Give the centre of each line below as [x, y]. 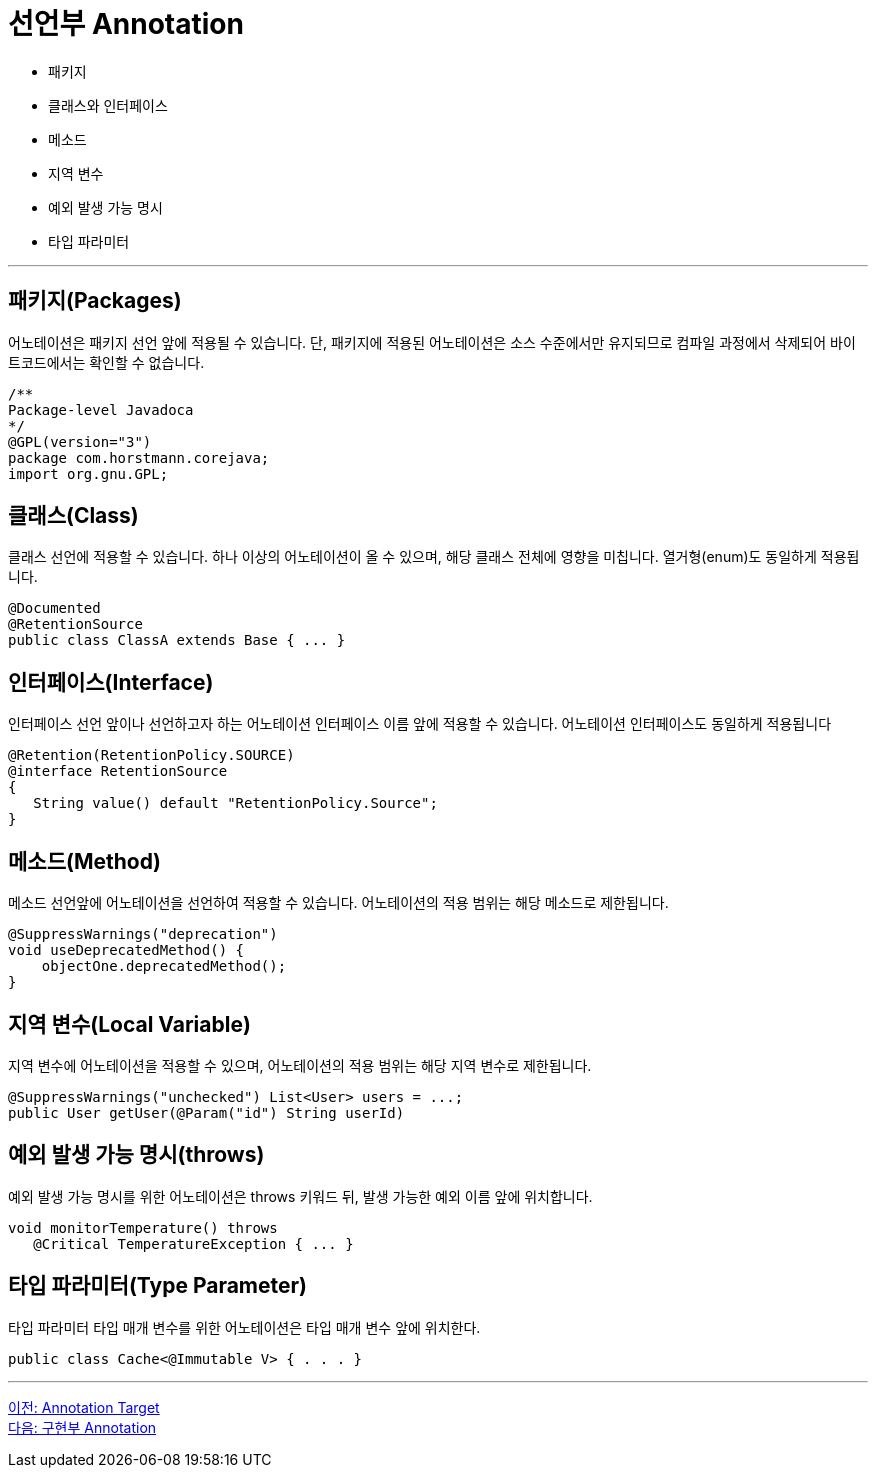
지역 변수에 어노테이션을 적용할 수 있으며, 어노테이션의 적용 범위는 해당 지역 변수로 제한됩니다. [300, 1065]
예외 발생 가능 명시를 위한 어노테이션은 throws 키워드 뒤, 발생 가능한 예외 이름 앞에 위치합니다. [300, 1196]
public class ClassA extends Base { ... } [177, 640]
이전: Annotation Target [84, 1407]
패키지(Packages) [95, 301]
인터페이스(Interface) [111, 682]
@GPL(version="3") [80, 441]
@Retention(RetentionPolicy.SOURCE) [151, 755]
